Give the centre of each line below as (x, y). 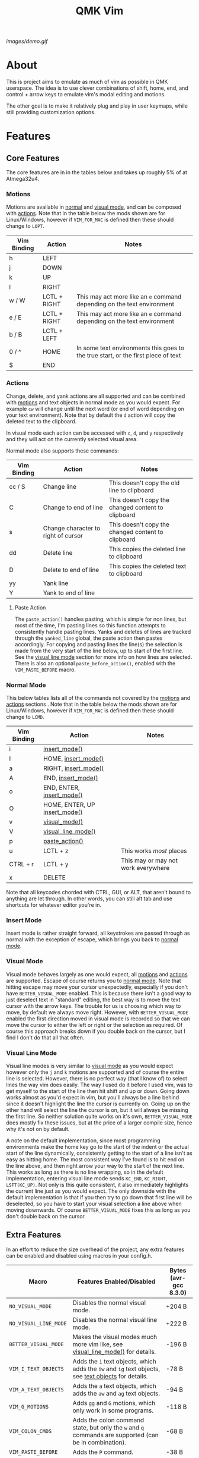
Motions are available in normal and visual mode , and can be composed (94, 207)
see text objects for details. (110, 1376)
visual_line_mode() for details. (114, 1352)
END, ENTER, (62, 788)
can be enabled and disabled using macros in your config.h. (79, 1255)
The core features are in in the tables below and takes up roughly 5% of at (97, 172)
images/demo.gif (27, 41)
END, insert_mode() (71, 778)
